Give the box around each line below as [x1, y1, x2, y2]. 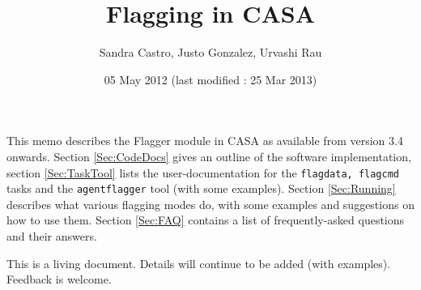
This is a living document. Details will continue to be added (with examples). [6, 254, 391, 271]
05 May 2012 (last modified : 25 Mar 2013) [104, 70, 317, 87]
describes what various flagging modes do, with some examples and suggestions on [6, 195, 415, 212]
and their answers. [6, 228, 97, 244]
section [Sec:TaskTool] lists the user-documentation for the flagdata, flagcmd [6, 164, 399, 181]
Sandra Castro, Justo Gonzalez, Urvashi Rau [99, 44, 322, 61]
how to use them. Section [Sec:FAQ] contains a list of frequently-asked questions [6, 211, 405, 228]
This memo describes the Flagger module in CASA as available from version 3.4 [6, 132, 403, 149]
